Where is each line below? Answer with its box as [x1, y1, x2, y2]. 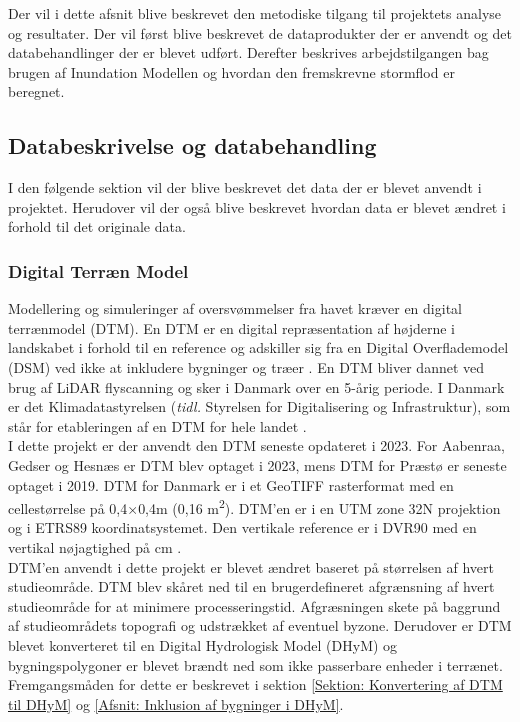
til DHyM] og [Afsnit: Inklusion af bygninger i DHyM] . [8, 693, 344, 714]
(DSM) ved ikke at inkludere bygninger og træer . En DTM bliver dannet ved [8, 356, 485, 377]
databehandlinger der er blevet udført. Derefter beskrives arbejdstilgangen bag [8, 42, 489, 63]
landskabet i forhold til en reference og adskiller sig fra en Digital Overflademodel [8, 337, 509, 358]
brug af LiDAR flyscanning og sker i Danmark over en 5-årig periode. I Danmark [8, 376, 505, 397]
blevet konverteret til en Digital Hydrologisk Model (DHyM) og [8, 634, 398, 655]
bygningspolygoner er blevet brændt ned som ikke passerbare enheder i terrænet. [8, 654, 503, 675]
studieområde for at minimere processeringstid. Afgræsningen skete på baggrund [8, 595, 501, 616]
